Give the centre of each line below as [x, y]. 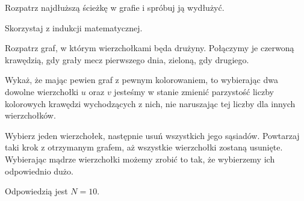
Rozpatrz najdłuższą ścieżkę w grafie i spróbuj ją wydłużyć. [115, 7]
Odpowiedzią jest [36, 191]
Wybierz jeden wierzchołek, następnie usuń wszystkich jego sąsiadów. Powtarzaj [152, 135]
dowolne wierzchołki [42, 91]
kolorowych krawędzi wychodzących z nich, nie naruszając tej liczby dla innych [150, 103]
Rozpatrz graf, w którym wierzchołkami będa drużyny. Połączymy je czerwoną [150, 48]
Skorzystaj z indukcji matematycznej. [74, 27]
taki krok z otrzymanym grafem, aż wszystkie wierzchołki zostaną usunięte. [144, 147]
